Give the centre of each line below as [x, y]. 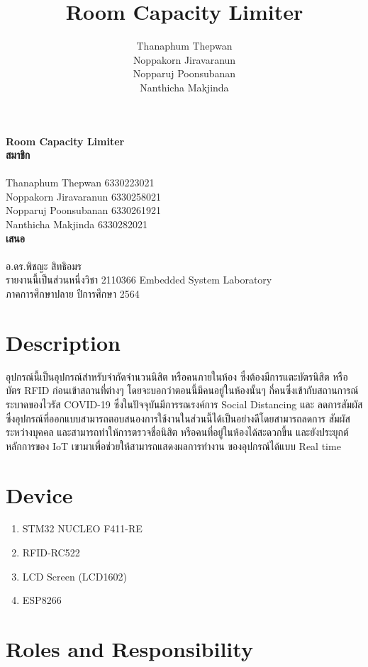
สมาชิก [18, 155]
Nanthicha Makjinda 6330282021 [77, 224]
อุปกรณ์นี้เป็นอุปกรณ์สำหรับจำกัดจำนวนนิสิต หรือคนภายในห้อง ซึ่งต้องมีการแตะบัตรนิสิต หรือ [177, 376]
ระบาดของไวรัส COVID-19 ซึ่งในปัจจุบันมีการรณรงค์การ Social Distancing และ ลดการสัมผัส [184, 404]
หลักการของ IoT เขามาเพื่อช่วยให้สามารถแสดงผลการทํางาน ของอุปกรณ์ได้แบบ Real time [173, 445]
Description [63, 342]
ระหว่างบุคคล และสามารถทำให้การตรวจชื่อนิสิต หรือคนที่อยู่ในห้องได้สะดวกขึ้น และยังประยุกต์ [177, 432]
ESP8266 [42, 600]
